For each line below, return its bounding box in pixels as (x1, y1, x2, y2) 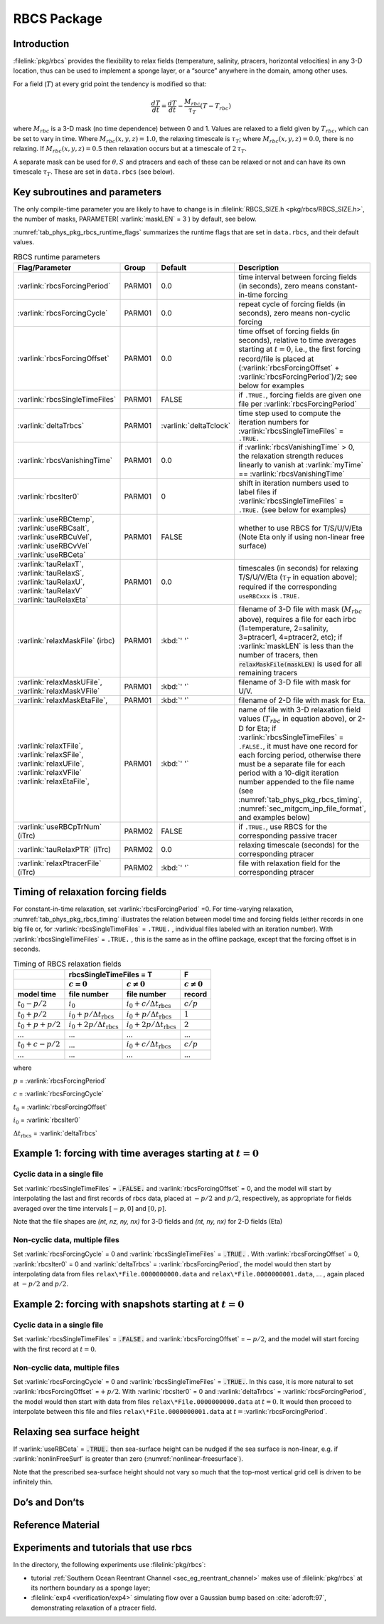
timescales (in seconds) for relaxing (238, 563, 358, 573)
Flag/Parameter (17, 262, 71, 272)
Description (238, 262, 279, 272)
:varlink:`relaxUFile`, (17, 759, 85, 769)
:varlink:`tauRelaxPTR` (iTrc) (17, 844, 112, 854)
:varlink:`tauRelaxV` (17, 586, 83, 596)
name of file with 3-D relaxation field (238, 704, 361, 714)
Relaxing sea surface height (13, 1425, 140, 1438)
